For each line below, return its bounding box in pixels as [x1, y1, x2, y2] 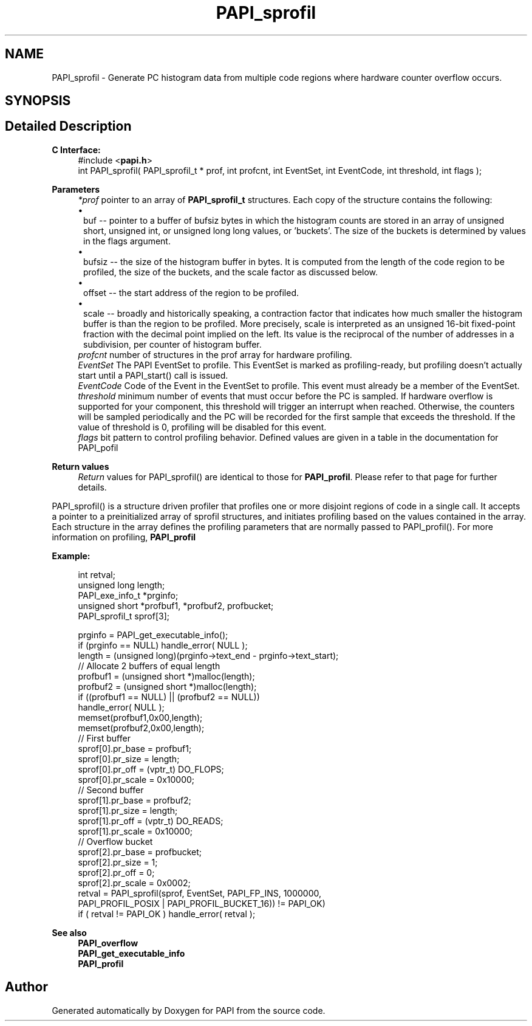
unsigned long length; [78, 579, 165, 590]
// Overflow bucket [78, 836, 153, 847]
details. [78, 481, 107, 492]
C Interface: [52, 144, 101, 155]
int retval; [78, 569, 115, 580]
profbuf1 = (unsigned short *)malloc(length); [78, 670, 255, 681]
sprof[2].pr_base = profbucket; [78, 846, 202, 857]
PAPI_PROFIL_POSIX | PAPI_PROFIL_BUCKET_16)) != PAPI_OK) [78, 898, 326, 909]
